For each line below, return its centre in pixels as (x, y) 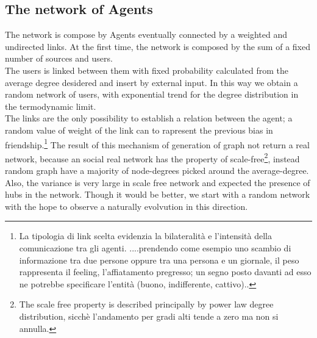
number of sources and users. (59, 58)
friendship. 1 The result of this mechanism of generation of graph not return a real (157, 143)
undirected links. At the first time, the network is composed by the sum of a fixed (158, 46)
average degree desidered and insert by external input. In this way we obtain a (151, 82)
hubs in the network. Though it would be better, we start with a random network (158, 194)
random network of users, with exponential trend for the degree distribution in (152, 94)
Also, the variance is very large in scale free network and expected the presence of (158, 182)
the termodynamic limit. (51, 106)
